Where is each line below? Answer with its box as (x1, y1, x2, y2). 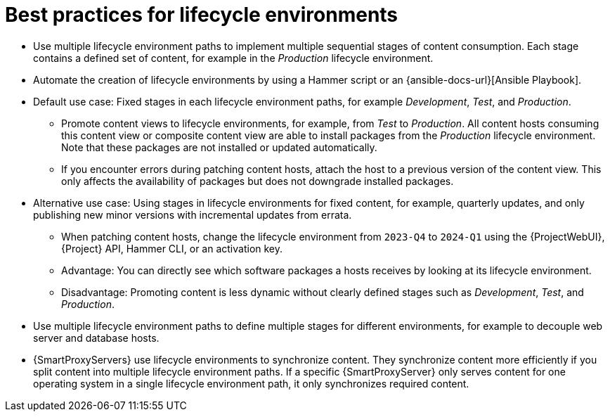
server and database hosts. (33, 331, 160, 344)
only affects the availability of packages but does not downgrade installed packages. (61, 174, 454, 187)
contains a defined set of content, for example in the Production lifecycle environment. (33, 51, 434, 64)
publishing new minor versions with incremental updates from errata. (33, 208, 352, 221)
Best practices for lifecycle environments (5, 3, 398, 27)
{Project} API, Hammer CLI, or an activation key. (61, 242, 283, 255)
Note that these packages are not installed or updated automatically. (61, 141, 377, 153)
